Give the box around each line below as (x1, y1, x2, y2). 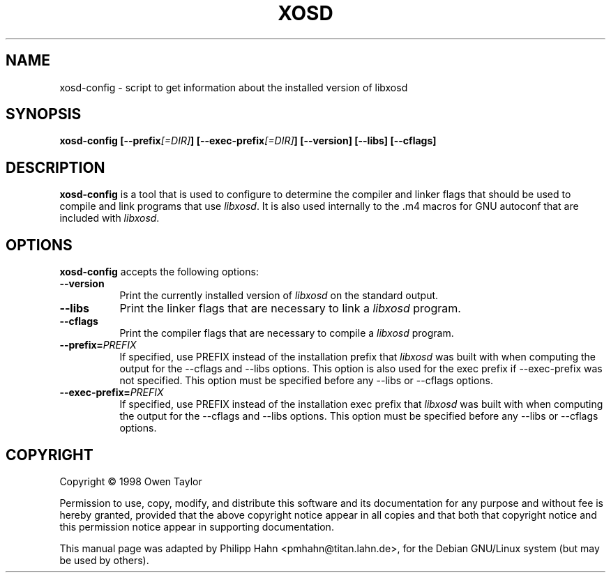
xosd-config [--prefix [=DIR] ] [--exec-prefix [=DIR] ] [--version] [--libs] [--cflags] (59, 135, 437, 147)
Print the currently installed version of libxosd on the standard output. (119, 289, 439, 302)
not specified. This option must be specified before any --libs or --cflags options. (119, 374, 493, 387)
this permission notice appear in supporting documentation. (59, 520, 334, 533)
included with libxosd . (59, 212, 160, 225)
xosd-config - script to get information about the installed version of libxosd (59, 81, 408, 93)
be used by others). (59, 554, 149, 566)
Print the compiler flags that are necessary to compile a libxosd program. (119, 327, 454, 340)
